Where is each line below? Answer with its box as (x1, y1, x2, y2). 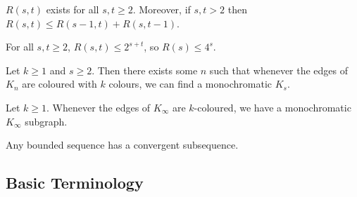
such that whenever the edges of (209, 62, 349, 77)
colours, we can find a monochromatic (108, 76, 273, 91)
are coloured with (22, 76, 97, 91)
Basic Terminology (6, 172, 144, 193)
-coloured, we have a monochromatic (194, 100, 351, 114)
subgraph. (25, 114, 68, 128)
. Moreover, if (132, 2, 191, 16)
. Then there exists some (92, 62, 198, 77)
